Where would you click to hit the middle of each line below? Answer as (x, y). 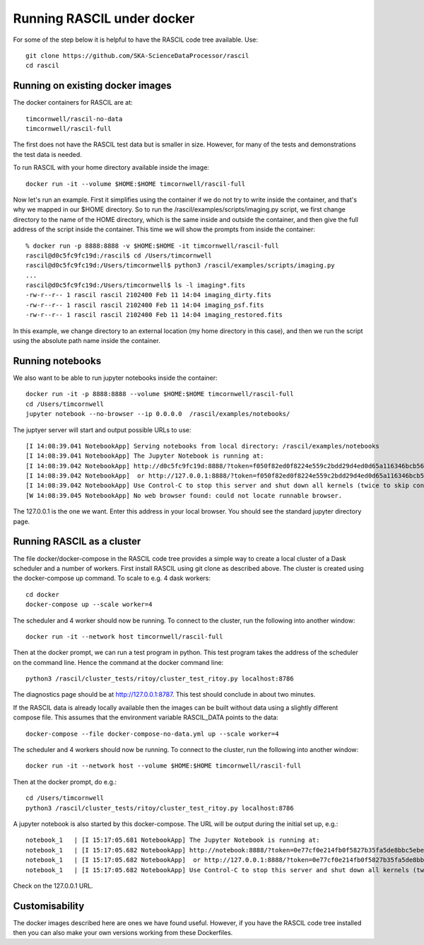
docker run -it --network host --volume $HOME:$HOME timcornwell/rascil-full (164, 766)
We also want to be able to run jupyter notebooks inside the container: (116, 378)
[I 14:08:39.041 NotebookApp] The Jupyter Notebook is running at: (145, 456)
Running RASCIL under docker (104, 18)
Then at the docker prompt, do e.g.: (65, 782)
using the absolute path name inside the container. (87, 341)
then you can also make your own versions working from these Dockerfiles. (123, 933)
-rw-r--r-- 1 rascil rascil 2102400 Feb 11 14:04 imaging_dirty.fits (149, 295)
